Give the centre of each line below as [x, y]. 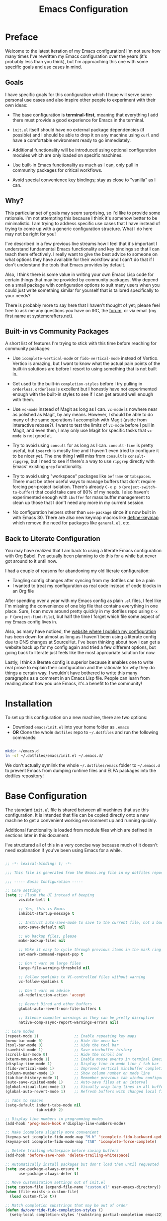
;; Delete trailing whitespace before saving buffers [62, 1151]
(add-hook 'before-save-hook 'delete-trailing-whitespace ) [68, 1155]
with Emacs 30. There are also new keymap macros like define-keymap [85, 518]
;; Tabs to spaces [24, 1101]
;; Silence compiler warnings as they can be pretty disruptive [86, 1018]
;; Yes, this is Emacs [42, 909]
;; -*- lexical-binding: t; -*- [39, 863]
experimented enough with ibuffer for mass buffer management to [81, 497]
